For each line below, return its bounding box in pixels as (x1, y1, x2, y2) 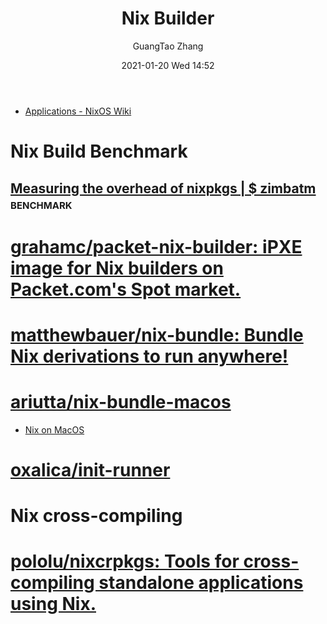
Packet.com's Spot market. (10, 278, 242, 301)
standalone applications (98, 572, 304, 594)
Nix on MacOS (24, 423, 85, 436)
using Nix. (10, 593, 97, 616)
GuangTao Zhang (132, 40, 204, 52)
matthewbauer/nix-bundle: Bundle (10, 323, 304, 346)
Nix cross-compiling (10, 505, 183, 527)
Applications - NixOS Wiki (24, 105, 132, 117)
